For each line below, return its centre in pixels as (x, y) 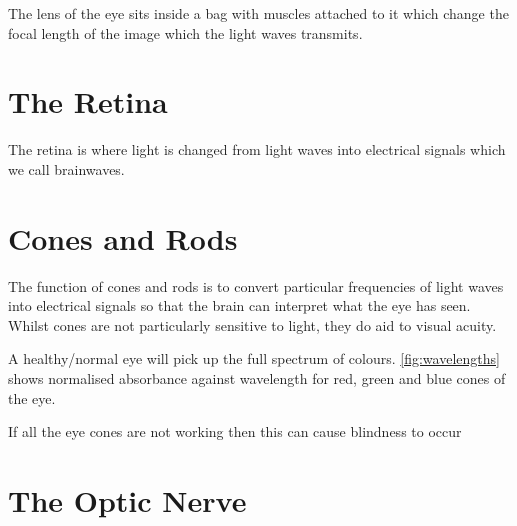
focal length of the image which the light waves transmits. (185, 32)
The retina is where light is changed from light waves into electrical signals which (257, 149)
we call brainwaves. (66, 168)
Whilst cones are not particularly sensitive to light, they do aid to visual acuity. (252, 324)
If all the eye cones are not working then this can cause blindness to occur (235, 431)
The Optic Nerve (127, 499)
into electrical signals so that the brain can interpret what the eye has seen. (239, 305)
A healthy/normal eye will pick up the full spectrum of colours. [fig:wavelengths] (254, 358)
